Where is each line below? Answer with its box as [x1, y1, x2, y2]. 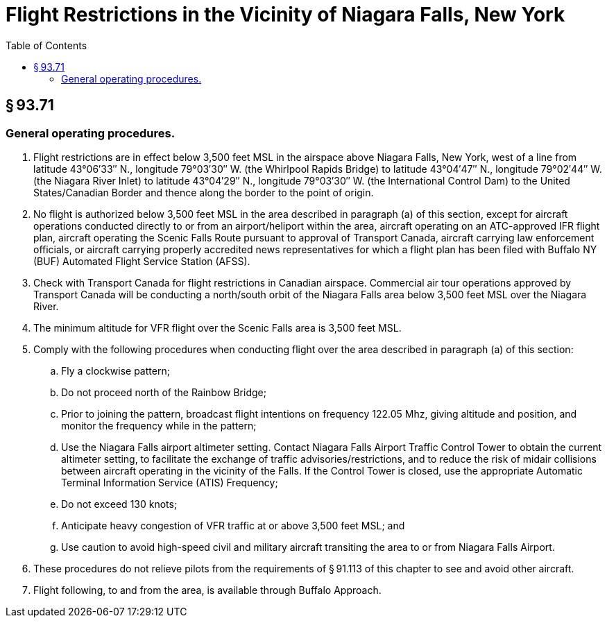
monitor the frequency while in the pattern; [61, 419, 257, 432]
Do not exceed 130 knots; [61, 497, 178, 510]
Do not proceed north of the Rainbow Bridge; [61, 386, 266, 398]
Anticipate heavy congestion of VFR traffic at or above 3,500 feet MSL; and [61, 519, 405, 531]
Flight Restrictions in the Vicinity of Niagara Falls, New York [6, 3, 565, 26]
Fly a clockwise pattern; [61, 364, 170, 377]
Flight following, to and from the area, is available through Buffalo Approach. [33, 583, 382, 596]
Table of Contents [6, 39, 87, 51]
